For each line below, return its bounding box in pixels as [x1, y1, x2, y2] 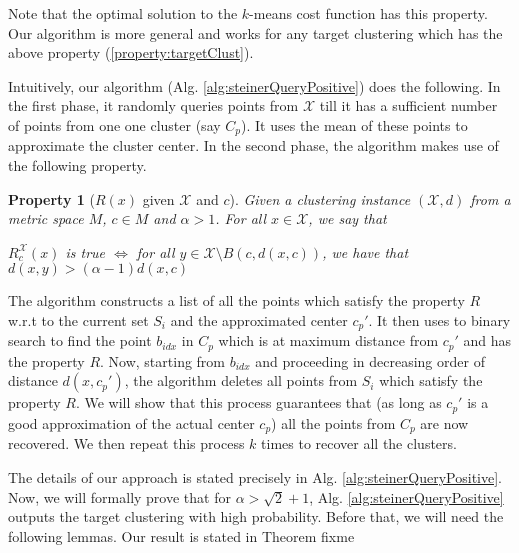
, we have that [322, 241, 409, 262]
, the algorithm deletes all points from [124, 370, 358, 391]
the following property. [8, 155, 147, 176]
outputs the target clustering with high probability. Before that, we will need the [8, 506, 504, 527]
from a [470, 188, 511, 209]
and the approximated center [170, 309, 348, 330]
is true [65, 241, 105, 262]
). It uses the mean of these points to [241, 114, 468, 135]
